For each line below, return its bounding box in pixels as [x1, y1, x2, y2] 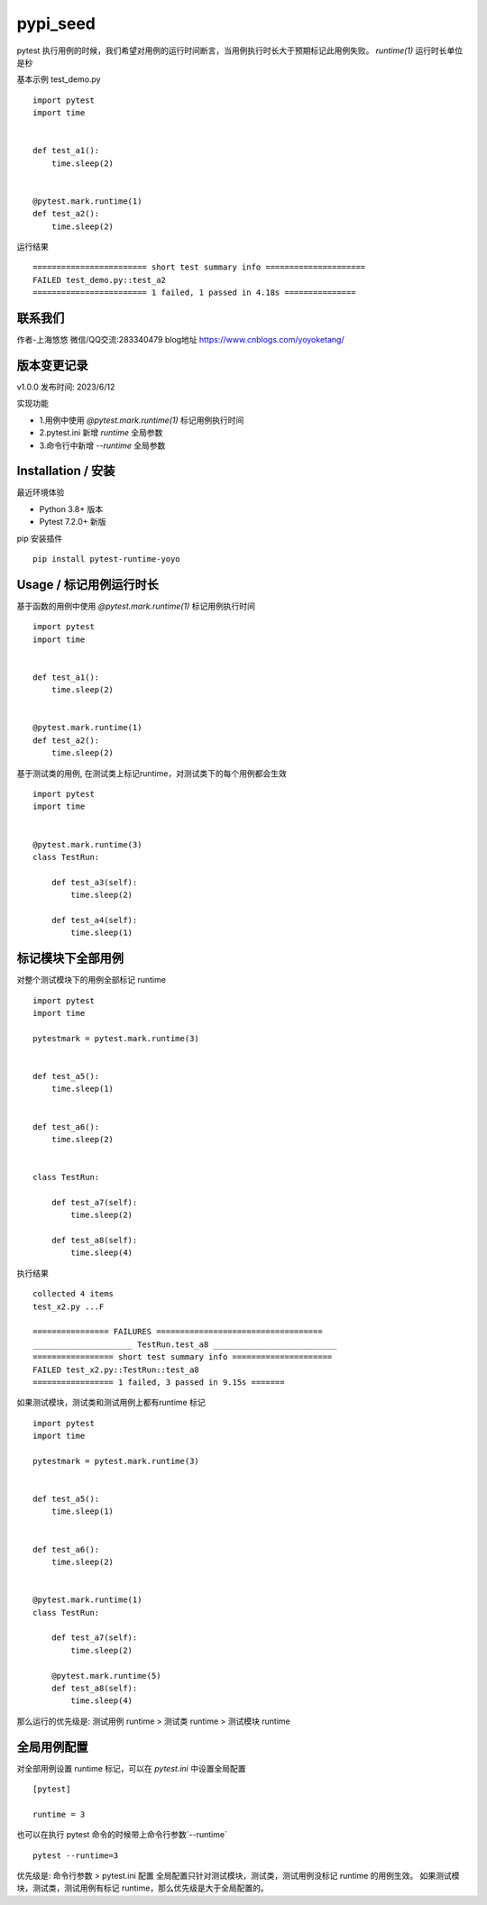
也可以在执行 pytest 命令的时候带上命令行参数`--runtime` [16, 1829, 227, 1840]
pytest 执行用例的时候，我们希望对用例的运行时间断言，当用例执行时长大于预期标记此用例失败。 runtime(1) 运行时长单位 [16, 45, 464, 56]
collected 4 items [32, 1289, 115, 1299]
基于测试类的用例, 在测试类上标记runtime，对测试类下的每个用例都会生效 [16, 767, 288, 779]
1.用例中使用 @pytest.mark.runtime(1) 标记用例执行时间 [39, 415, 244, 426]
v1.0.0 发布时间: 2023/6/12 [16, 381, 115, 392]
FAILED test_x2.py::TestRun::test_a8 [32, 1364, 200, 1375]
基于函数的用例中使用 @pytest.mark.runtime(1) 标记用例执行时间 [16, 600, 256, 611]
